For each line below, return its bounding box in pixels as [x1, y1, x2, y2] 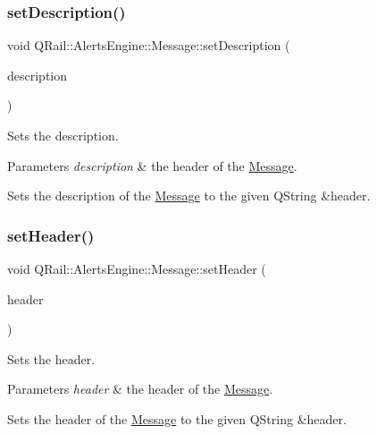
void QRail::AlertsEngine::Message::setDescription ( [7, 36, 290, 55]
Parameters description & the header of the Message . [7, 156, 297, 174]
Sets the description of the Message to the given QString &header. [7, 186, 371, 205]
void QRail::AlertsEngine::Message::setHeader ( [7, 260, 266, 277]
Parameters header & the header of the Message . [7, 379, 273, 398]
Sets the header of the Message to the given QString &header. [7, 409, 347, 428]
